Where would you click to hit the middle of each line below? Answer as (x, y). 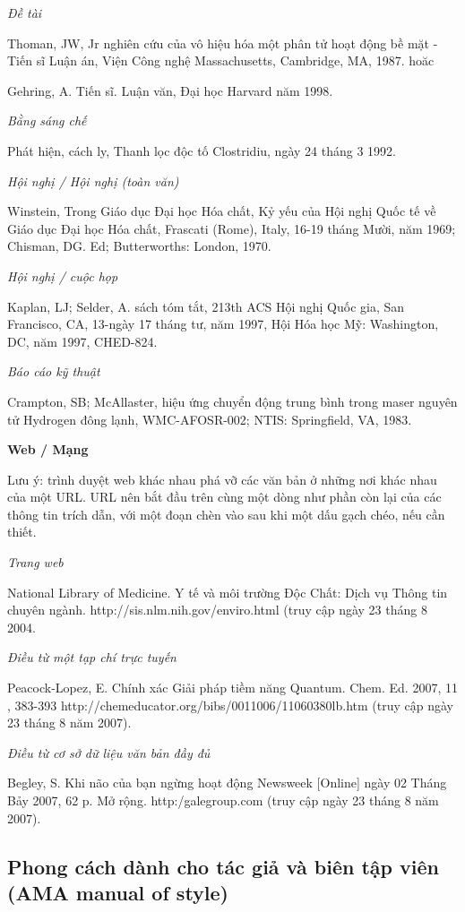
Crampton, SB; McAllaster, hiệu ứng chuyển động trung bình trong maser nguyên (232, 401)
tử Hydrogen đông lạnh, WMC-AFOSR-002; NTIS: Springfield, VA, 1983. (210, 419)
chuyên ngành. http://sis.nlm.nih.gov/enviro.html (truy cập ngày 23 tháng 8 (217, 610)
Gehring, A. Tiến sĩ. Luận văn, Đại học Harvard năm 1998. (170, 90)
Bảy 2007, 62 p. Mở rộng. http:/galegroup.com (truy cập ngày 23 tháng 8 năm (223, 800)
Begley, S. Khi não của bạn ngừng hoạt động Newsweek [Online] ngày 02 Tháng (227, 783)
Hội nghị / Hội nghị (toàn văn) (93, 181)
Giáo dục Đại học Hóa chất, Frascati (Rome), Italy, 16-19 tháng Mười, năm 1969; (232, 228)
